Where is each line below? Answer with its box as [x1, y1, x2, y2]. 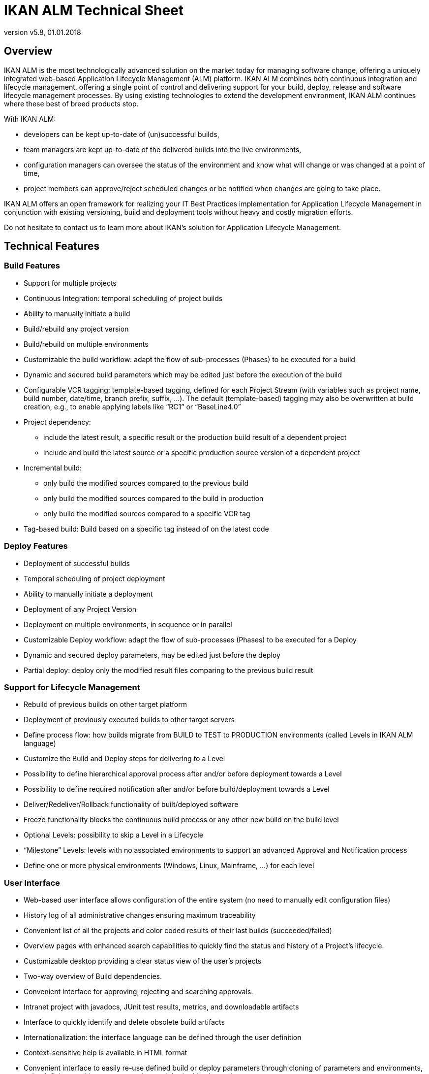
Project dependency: [24, 417, 91, 426]
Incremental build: [24, 463, 82, 472]
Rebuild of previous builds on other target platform [24, 700, 187, 709]
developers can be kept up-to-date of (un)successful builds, [24, 130, 219, 138]
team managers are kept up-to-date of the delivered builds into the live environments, [24, 145, 302, 154]
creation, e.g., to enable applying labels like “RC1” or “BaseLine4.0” [24, 402, 241, 411]
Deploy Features [4, 541, 68, 551]
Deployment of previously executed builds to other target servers [24, 715, 235, 724]
